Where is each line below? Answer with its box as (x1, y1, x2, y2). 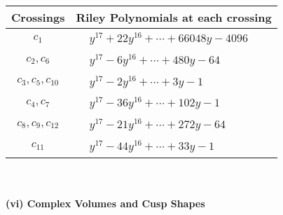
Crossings (11, 9, 65, 25)
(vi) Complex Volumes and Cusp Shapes (6, 196, 205, 211)
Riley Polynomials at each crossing (76, 9, 272, 25)
